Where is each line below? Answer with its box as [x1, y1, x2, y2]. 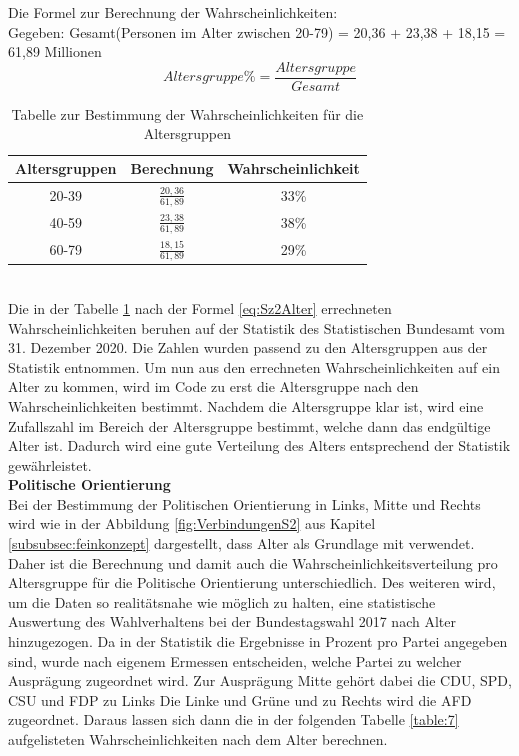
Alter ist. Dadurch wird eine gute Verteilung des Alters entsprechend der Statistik [8, 435, 511, 456]
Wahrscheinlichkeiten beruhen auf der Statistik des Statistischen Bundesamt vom [8, 317, 506, 338]
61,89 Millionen [8, 41, 102, 62]
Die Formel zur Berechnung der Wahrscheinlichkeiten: [8, 2, 338, 22]
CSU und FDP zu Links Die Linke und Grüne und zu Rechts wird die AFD [8, 689, 472, 710]
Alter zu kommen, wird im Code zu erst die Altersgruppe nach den [8, 376, 419, 397]
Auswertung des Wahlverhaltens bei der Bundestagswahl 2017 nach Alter [8, 611, 456, 632]
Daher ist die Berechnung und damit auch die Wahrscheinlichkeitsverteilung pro [8, 552, 498, 573]
